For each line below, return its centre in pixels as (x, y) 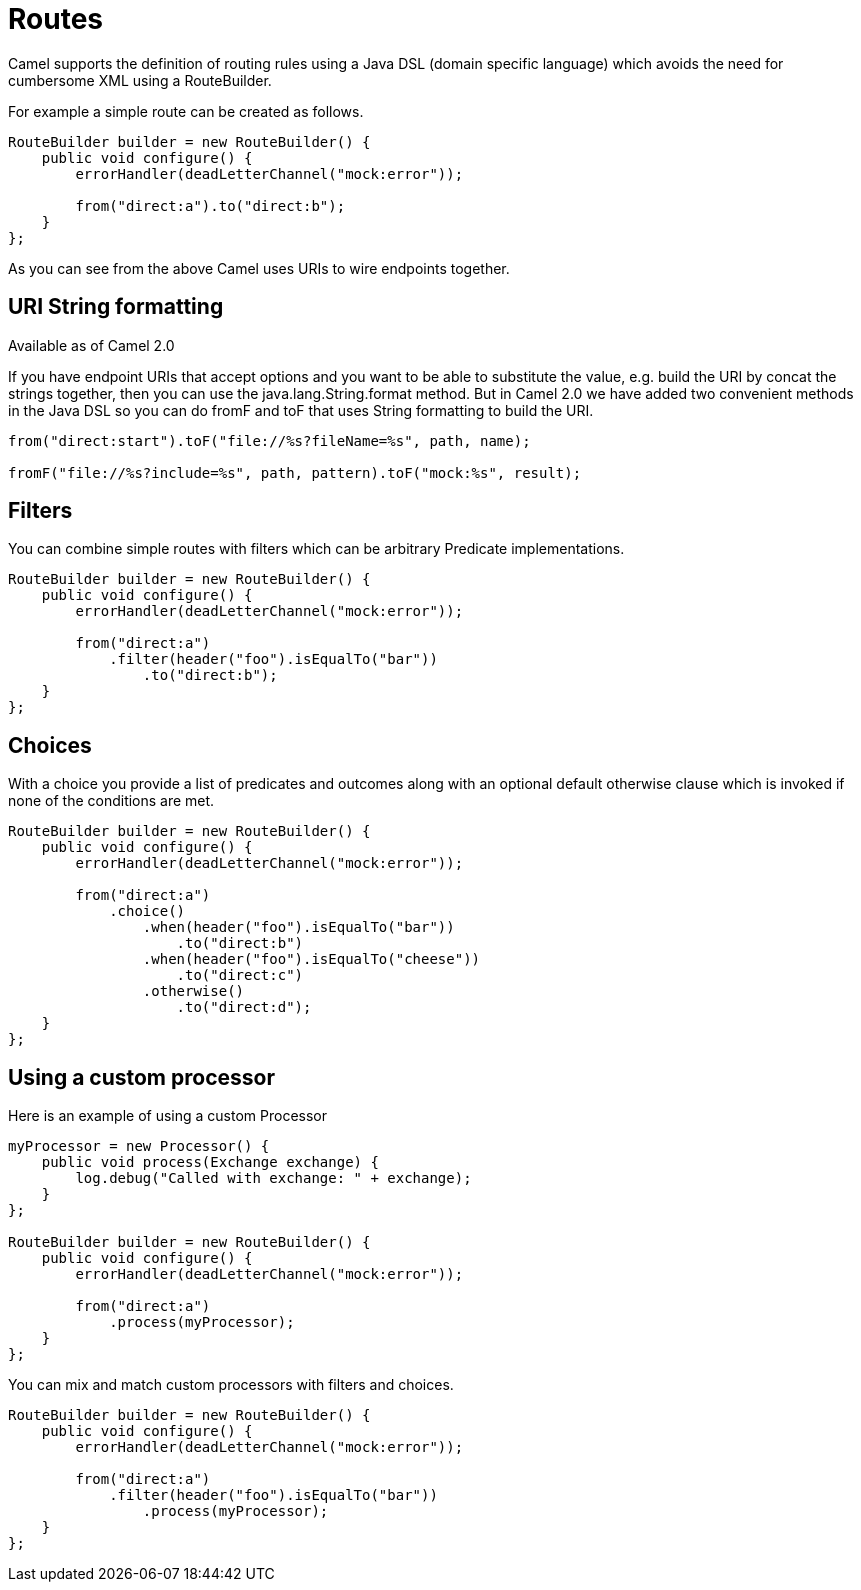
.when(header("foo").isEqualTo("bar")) (298, 927)
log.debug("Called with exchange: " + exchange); (273, 1178)
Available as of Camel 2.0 (91, 345)
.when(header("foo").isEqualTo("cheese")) (311, 959)
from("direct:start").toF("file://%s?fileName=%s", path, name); (269, 440)
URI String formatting (116, 307)
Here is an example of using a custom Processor (168, 1116)
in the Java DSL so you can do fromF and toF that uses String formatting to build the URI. (301, 410)
